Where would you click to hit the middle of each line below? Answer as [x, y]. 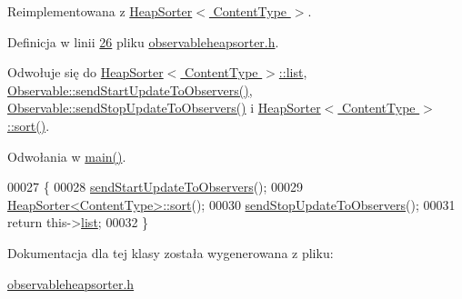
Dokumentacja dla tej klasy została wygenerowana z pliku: [171, 252]
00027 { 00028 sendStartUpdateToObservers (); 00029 [156, 187]
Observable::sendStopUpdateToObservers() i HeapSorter [164, 108]
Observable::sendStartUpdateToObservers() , [130, 90]
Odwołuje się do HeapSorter [85, 72]
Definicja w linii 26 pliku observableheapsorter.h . [143, 41]
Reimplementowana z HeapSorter [100, 11]
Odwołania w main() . [67, 156]
